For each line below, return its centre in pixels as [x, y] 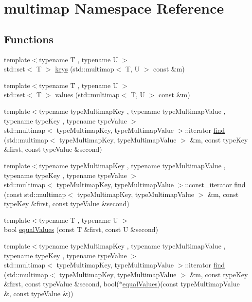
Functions [29, 39]
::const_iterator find [215, 185]
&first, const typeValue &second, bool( [62, 284]
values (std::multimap [87, 95]
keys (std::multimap [85, 69]
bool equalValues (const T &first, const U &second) [81, 229]
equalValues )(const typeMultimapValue [181, 284]
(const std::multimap [35, 194]
